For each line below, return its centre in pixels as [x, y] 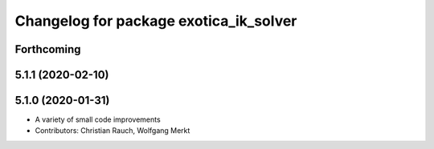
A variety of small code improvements [98, 119]
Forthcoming [48, 49]
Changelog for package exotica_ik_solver [156, 21]
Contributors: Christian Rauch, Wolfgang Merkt [113, 131]
